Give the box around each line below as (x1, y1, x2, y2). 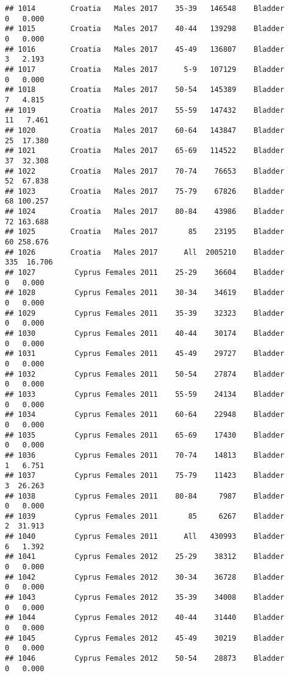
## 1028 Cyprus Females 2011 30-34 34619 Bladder (5, 288, 285, 297)
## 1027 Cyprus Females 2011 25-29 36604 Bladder (5, 268, 285, 277)
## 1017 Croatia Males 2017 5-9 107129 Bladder (5, 65, 285, 74)
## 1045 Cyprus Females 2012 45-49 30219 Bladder (5, 633, 285, 642)
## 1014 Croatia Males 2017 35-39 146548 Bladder (5, 4, 285, 13)
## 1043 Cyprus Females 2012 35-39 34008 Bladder (5, 593, 285, 602)
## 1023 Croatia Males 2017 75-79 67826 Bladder (5, 187, 285, 196)
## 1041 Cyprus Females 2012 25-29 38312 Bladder (5, 552, 285, 561)
